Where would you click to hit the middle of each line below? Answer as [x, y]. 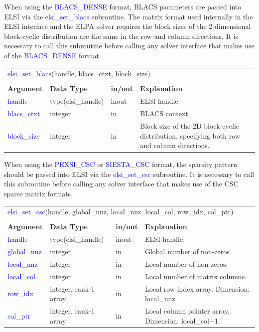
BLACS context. [165, 113]
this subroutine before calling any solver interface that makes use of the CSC [121, 184]
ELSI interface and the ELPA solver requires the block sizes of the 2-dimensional [128, 26]
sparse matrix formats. [39, 193]
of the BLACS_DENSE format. [53, 55]
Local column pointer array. [187, 311]
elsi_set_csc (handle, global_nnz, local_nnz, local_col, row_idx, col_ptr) [121, 212]
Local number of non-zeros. [186, 263]
